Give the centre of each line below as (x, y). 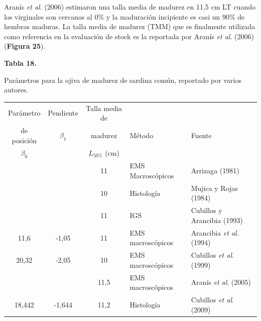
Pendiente (63, 113)
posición (24, 140)
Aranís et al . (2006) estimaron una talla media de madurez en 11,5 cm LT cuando (130, 7)
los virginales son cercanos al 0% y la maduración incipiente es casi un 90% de (124, 16)
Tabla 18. (20, 63)
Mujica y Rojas (214, 188)
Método (142, 135)
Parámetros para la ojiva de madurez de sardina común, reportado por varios (123, 80)
